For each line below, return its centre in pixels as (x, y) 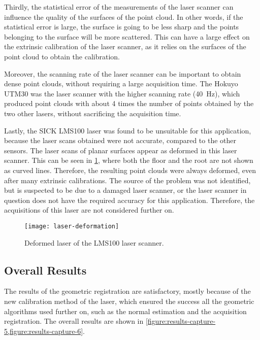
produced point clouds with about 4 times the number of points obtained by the (129, 103)
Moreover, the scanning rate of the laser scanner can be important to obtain (123, 73)
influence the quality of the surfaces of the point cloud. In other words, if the (124, 16)
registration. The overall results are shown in (74, 321)
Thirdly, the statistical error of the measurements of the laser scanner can (119, 7)
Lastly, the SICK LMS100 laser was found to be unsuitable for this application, (128, 130)
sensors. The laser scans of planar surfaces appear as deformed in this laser (121, 150)
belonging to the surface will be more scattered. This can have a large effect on (127, 36)
